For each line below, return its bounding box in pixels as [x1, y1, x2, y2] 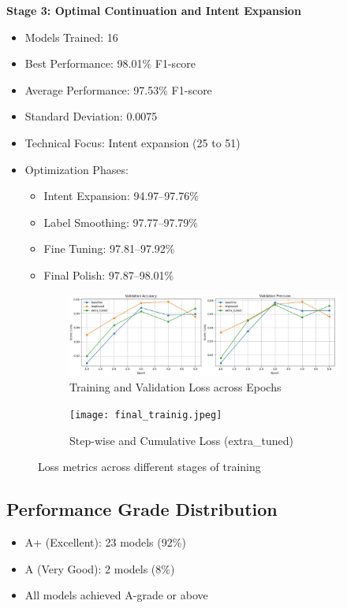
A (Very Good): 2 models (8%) [24, 560, 175, 576]
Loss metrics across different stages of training [38, 458, 261, 475]
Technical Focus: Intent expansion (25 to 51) [24, 134, 241, 150]
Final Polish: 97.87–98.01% [43, 266, 174, 283]
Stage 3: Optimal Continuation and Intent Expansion [6, 2, 301, 18]
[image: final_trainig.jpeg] [69, 409, 222, 421]
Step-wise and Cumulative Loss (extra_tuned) [69, 432, 293, 448]
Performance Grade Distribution [6, 497, 278, 521]
